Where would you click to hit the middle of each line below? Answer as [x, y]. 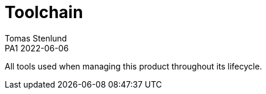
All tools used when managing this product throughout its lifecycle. [134, 66]
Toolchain [44, 12]
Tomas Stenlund [36, 38]
